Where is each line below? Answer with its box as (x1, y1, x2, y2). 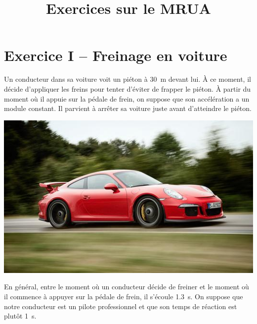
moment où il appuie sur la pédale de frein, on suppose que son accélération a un (4, 93, 250, 104)
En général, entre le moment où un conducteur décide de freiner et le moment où (4, 281, 249, 292)
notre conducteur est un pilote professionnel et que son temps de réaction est (4, 301, 237, 311)
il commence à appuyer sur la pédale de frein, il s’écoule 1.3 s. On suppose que (4, 291, 243, 302)
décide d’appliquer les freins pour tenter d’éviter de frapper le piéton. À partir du (4, 83, 251, 94)
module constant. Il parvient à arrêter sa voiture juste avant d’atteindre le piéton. (4, 103, 252, 113)
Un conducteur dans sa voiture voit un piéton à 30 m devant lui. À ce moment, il (4, 74, 251, 84)
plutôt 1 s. (4, 311, 37, 321)
